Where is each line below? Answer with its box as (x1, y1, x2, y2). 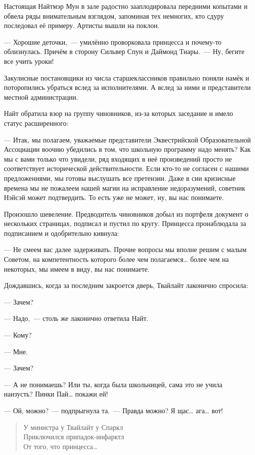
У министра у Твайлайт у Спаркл (23, 422, 123, 432)
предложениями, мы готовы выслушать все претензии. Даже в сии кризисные (4, 172, 236, 183)
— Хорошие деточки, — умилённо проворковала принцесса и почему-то (4, 36, 222, 47)
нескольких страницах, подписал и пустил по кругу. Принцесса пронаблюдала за (4, 218, 246, 228)
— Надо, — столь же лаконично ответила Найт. (4, 313, 149, 323)
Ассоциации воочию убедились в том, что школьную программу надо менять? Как (4, 144, 251, 154)
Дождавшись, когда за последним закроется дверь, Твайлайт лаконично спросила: (4, 280, 248, 290)
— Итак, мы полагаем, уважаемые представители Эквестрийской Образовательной (4, 134, 251, 144)
